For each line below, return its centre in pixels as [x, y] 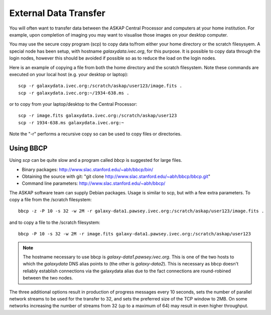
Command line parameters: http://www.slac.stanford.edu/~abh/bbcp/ [94, 183]
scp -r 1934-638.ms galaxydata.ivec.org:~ [71, 122]
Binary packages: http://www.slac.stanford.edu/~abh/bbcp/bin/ [88, 169]
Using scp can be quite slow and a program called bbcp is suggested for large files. [96, 160]
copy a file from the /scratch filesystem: [51, 200]
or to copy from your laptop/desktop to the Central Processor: [73, 104]
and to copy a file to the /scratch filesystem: [55, 222]
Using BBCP [28, 148]
